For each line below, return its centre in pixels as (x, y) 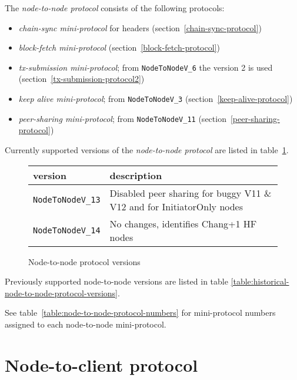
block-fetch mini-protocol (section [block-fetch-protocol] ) (119, 47)
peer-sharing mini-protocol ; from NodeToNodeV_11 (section (122, 118)
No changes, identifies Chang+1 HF (183, 223)
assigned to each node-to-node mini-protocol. (86, 324)
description (136, 175)
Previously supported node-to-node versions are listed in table (116, 281)
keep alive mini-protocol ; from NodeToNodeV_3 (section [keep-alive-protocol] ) (156, 99)
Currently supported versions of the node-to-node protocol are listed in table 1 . (147, 149)
